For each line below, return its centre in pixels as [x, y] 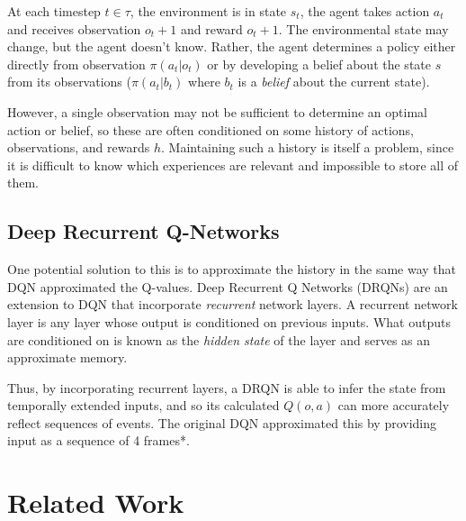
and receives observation [74, 28]
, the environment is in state [208, 11]
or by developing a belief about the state [319, 64]
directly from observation [76, 64]
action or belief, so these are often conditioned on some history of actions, [211, 129]
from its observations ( [69, 82]
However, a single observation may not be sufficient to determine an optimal [217, 111]
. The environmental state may [363, 28]
